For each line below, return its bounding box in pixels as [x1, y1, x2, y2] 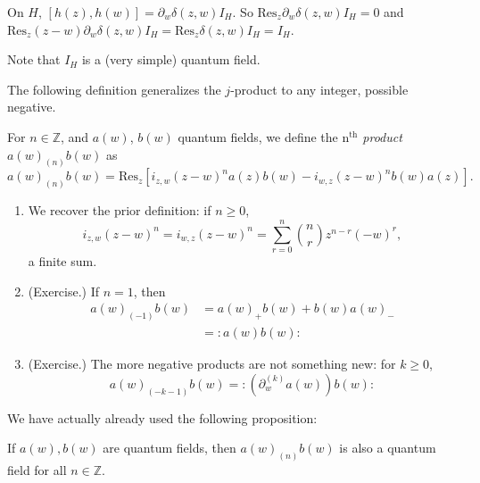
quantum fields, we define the [178, 127, 338, 146]
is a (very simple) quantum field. [81, 50, 261, 69]
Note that [7, 50, 61, 69]
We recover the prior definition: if [28, 201, 211, 220]
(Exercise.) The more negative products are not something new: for [28, 354, 396, 373]
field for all [7, 461, 67, 479]
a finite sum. [28, 252, 97, 270]
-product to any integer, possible [230, 79, 409, 98]
